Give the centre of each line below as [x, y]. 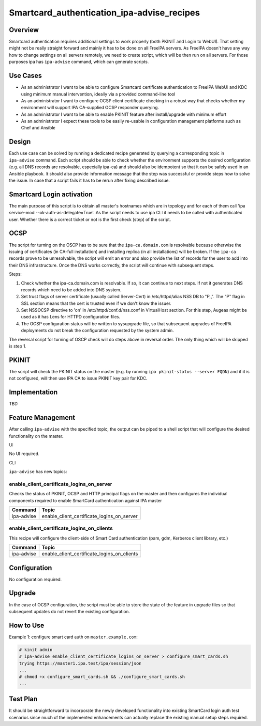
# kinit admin [36, 650]
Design [20, 142]
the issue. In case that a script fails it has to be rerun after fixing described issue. [89, 180]
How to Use [27, 625]
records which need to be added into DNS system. [71, 290]
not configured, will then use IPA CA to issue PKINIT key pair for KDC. [78, 379]
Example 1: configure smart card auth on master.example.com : [73, 637]
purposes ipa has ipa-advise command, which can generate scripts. [79, 62]
